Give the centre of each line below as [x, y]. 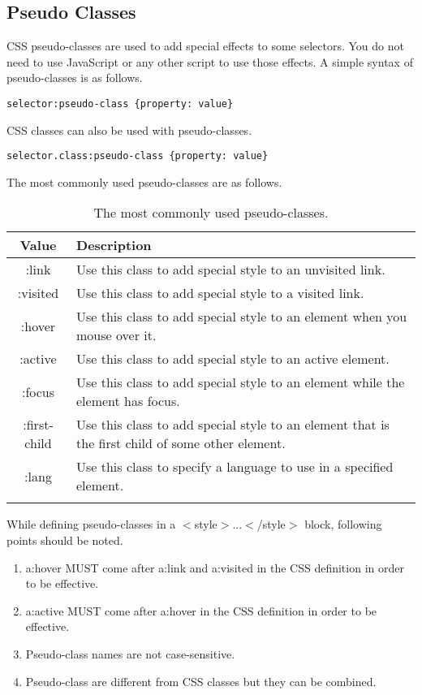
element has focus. [128, 401]
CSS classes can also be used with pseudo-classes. [129, 130]
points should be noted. [65, 540]
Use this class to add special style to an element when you [242, 317]
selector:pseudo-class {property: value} [120, 104]
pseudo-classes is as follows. [75, 78]
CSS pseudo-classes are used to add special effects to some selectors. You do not [205, 46]
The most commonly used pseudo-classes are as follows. [144, 181]
